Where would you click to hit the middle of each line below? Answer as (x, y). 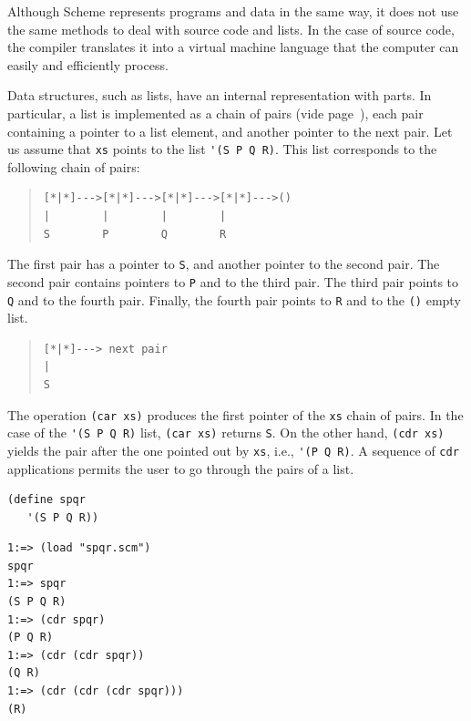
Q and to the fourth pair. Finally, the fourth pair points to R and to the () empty (234, 299)
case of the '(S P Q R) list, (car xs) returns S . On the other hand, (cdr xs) (226, 433)
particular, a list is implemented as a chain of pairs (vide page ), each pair (215, 113)
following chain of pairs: (74, 166)
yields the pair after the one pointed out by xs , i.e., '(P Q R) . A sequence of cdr (233, 450)
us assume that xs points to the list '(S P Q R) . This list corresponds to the (222, 149)
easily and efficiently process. (88, 64)
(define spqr (46, 500)
